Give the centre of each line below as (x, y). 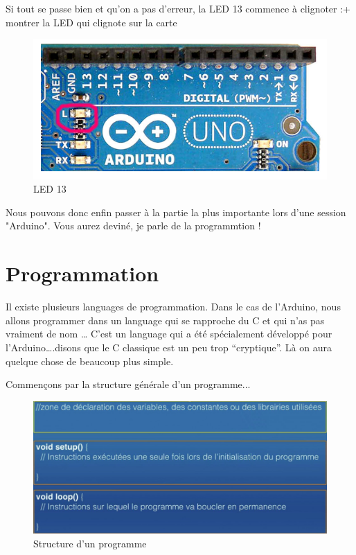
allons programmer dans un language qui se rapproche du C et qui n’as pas (165, 320)
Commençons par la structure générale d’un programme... (128, 384)
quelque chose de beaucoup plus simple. (90, 361)
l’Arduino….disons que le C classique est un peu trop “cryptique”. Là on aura (169, 347)
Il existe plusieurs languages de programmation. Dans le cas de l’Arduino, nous (173, 307)
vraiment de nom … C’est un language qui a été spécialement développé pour (169, 334)
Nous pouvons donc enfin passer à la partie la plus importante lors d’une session (176, 212)
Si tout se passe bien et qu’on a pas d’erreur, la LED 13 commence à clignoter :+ (178, 8)
